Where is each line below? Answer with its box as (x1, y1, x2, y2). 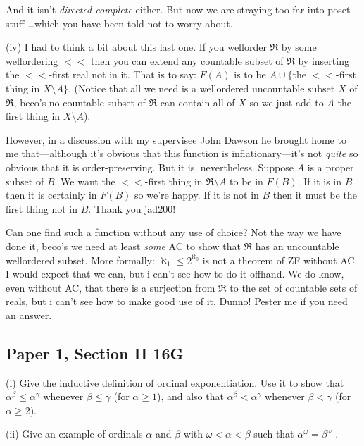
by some (281, 39, 317, 54)
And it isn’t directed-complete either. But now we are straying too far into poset (6, 2, 351, 16)
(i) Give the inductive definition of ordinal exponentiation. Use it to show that (6, 375, 344, 390)
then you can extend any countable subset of (91, 53, 284, 68)
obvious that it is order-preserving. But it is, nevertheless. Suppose (6, 159, 294, 174)
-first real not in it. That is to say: (49, 67, 196, 82)
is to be (234, 67, 266, 82)
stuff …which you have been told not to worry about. (6, 16, 233, 30)
